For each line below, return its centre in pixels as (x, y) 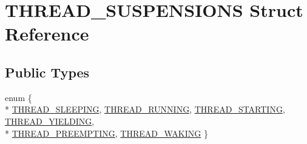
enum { (19, 97)
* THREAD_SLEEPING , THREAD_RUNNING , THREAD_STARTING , (145, 109)
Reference (47, 34)
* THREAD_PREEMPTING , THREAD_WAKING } (106, 133)
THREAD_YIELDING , (50, 121)
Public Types (47, 72)
